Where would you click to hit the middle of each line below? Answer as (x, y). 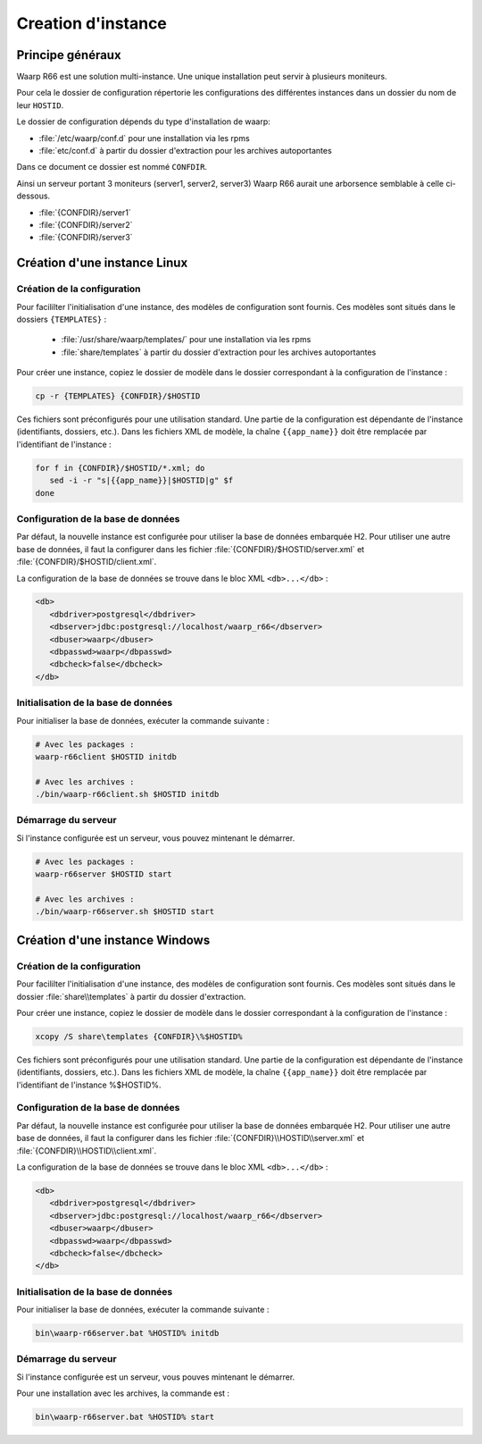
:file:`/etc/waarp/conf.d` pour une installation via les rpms (144, 138)
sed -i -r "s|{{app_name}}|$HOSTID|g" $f (141, 481)
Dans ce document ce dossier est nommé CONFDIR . (112, 167)
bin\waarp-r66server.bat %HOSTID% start (125, 1417)
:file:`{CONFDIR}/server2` (86, 224)
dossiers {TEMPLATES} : (62, 319)
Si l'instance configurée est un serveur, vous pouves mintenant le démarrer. (156, 1377)
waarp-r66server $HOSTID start (104, 874)
